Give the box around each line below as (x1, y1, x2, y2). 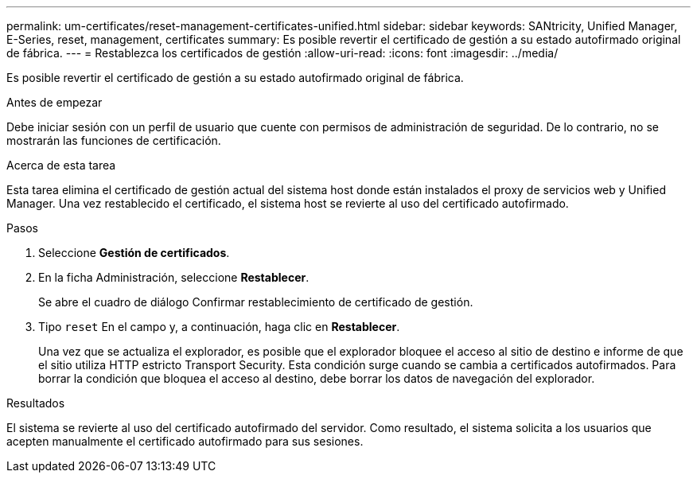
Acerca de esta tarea (6, 158, 116, 172)
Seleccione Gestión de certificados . (38, 246, 230, 259)
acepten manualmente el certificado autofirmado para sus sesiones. (6, 434, 364, 448)
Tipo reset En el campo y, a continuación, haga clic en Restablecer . (38, 320, 400, 333)
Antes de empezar (6, 95, 103, 109)
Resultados (6, 396, 65, 410)
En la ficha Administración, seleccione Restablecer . (38, 271, 310, 284)
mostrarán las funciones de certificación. (6, 134, 221, 147)
